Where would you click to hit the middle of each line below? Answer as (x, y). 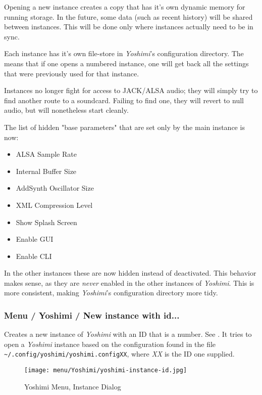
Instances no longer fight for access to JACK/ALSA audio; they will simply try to (131, 90)
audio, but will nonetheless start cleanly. (66, 110)
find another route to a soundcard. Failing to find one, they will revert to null (124, 100)
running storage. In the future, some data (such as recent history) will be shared (128, 16)
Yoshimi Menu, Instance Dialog (73, 386)
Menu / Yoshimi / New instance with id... (92, 315)
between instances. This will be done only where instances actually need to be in (129, 27)
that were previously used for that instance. (72, 73)
